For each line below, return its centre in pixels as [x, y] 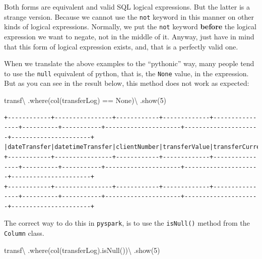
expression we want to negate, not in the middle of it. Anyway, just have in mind [129, 36]
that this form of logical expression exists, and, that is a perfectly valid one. [121, 46]
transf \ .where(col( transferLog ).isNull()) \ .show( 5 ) [82, 250]
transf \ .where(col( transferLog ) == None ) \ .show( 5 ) [85, 100]
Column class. [24, 233]
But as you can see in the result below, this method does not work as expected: [127, 83]
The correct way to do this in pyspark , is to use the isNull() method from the [127, 223]
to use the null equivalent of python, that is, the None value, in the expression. [126, 73]
